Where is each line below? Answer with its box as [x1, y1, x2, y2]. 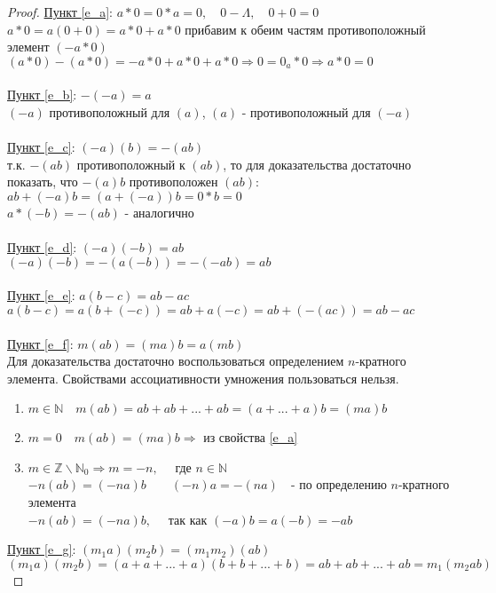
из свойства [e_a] [203, 428, 298, 447]
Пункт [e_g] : [7, 540, 76, 558]
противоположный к [76, 154, 185, 173]
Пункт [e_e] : [7, 286, 75, 304]
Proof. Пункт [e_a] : [7, 3, 113, 20]
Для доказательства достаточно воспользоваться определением [7, 352, 344, 370]
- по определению [290, 475, 387, 494]
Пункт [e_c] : [7, 138, 75, 156]
